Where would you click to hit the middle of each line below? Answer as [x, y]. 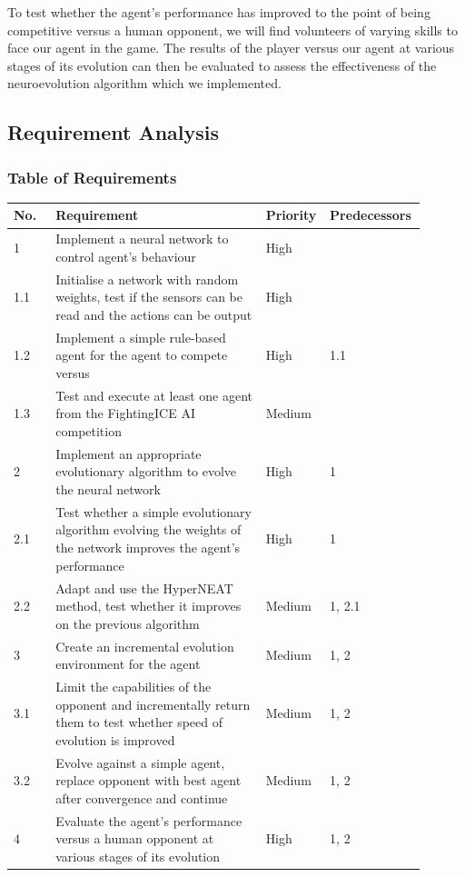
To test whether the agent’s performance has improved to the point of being [219, 12]
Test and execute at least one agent [154, 395]
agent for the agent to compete [142, 355]
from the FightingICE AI [125, 413]
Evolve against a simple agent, [140, 762]
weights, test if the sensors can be [149, 297]
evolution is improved [115, 739]
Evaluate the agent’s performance [149, 820]
